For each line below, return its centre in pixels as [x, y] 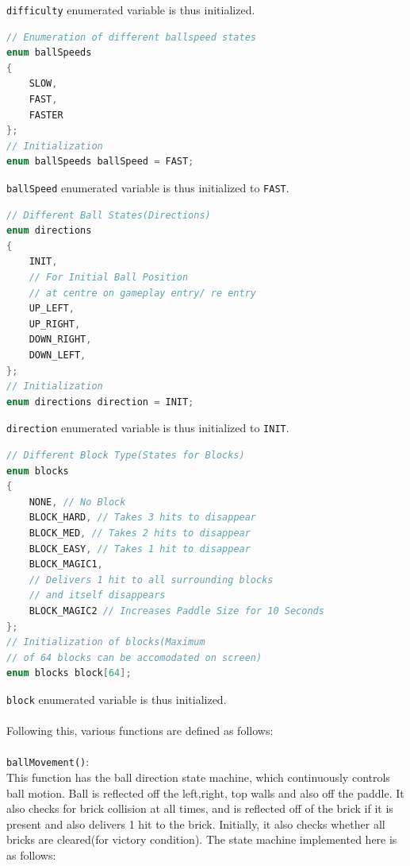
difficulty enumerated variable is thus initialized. [131, 10]
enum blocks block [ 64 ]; [69, 673]
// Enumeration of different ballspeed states [131, 37]
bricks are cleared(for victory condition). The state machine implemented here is [202, 839]
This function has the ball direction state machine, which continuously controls [198, 777]
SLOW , [43, 84]
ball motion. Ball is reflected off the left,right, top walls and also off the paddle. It [205, 793]
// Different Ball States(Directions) [109, 215]
